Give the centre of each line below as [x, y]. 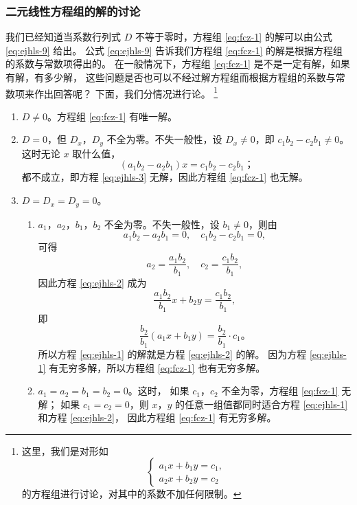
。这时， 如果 [159, 391]
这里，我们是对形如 [65, 450]
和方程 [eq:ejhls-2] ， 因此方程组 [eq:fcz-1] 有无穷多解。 [157, 417]
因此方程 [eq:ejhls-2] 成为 [92, 282]
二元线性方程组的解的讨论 [73, 11]
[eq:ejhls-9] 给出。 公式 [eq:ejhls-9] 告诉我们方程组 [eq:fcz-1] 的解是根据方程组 [174, 50]
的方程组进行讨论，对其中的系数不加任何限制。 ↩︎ [131, 494]
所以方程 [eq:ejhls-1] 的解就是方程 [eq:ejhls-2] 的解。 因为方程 [172, 353]
